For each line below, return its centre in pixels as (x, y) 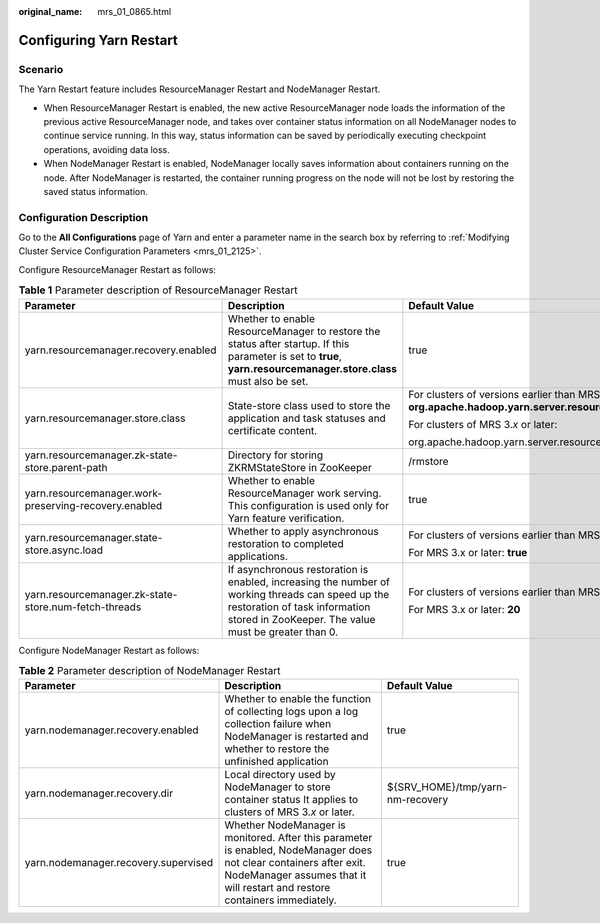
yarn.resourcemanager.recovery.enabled (120, 350)
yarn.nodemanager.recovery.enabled (111, 730)
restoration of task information (299, 607)
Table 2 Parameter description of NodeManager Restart (149, 671)
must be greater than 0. (283, 632)
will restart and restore (277, 888)
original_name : (50, 11)
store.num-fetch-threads (83, 607)
